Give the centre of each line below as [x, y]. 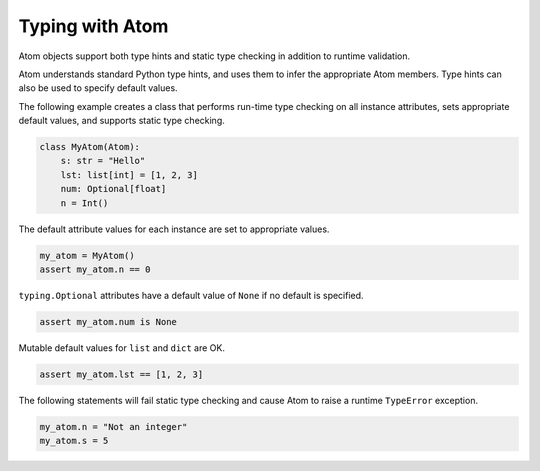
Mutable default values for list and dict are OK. [121, 347]
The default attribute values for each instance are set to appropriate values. [174, 229]
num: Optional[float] [113, 189]
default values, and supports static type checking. [121, 121]
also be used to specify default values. [98, 88]
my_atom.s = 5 [74, 441]
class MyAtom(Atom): [89, 147]
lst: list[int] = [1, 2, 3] [129, 174]
